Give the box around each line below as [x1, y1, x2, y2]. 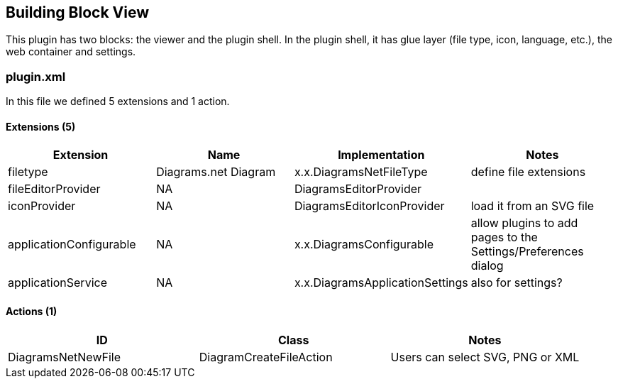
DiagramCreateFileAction [199, 349, 333, 364]
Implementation [338, 148, 425, 163]
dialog [470, 258, 504, 273]
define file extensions [470, 165, 586, 180]
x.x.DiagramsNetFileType [294, 165, 428, 180]
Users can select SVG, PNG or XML [390, 349, 580, 364]
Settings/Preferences [470, 244, 584, 259]
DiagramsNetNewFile [8, 349, 121, 364]
